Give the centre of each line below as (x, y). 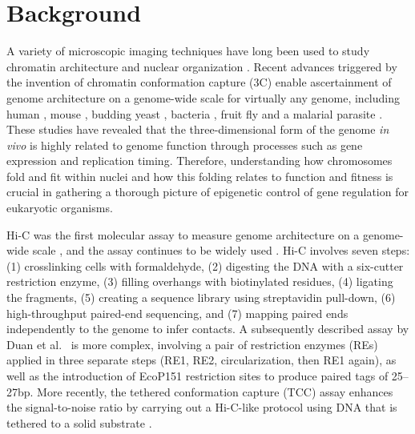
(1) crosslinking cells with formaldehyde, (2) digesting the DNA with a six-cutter (205, 265)
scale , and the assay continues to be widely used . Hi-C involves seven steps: (221, 250)
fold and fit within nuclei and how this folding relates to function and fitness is (200, 176)
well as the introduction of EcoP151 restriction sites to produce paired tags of (197, 376)
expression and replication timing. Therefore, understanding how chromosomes (199, 161)
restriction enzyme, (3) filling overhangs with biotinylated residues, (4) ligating (200, 281)
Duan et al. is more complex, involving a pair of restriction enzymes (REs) (192, 344)
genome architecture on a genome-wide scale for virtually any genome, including (203, 97)
